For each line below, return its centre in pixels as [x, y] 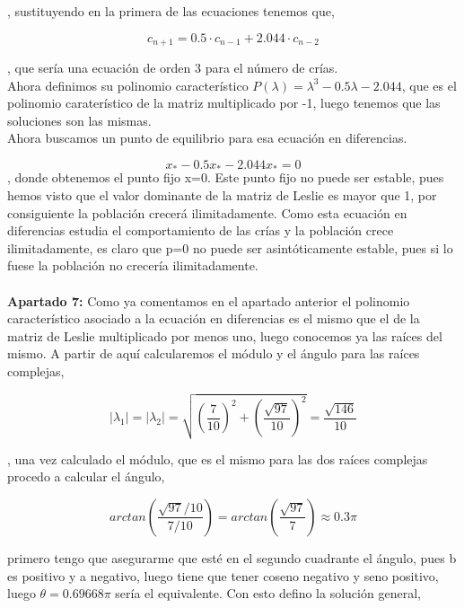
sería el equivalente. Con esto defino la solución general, [268, 593]
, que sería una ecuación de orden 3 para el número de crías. [173, 68]
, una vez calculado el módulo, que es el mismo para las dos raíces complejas [218, 458]
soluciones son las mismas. [79, 120]
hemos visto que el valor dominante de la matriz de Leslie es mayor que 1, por [222, 195]
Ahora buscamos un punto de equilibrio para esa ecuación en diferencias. [207, 138]
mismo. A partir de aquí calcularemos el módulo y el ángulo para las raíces [214, 353]
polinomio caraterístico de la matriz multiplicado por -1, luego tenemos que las [224, 103]
